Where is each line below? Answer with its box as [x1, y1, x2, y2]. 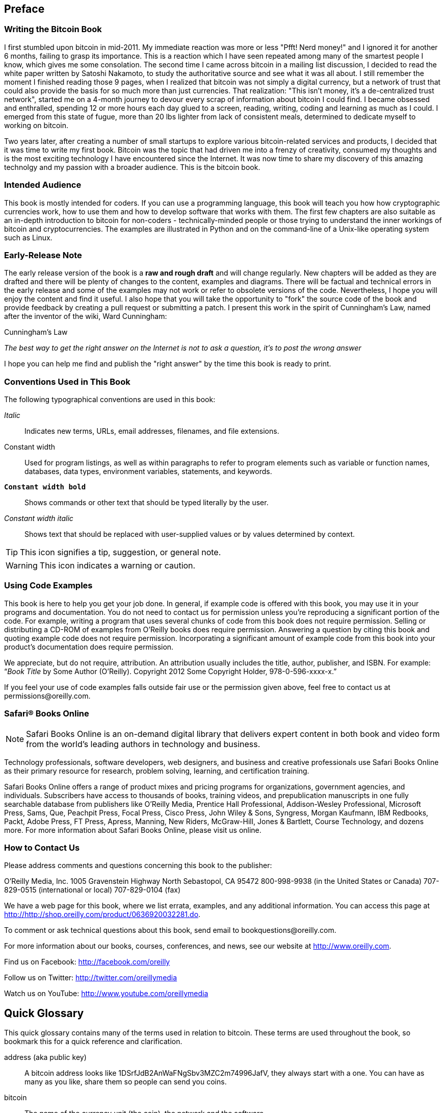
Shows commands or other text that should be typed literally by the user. [24, 498, 269, 507]
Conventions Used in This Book [4, 376, 130, 387]
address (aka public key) [4, 1053, 87, 1062]
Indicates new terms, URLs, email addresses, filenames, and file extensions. [24, 427, 279, 436]
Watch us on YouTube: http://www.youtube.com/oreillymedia [4, 989, 208, 998]
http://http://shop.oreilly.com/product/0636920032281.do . [4, 910, 201, 919]
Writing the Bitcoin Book [4, 24, 102, 35]
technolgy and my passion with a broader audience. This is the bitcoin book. [4, 162, 260, 171]
